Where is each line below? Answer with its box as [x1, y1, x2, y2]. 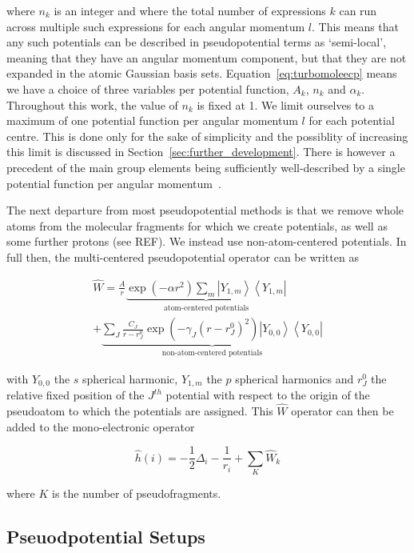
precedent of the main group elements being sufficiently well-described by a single [6, 158, 405, 175]
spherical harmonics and [235, 370, 354, 387]
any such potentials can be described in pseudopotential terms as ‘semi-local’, [6, 34, 387, 50]
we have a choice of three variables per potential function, [6, 80, 289, 97]
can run [339, 2, 377, 18]
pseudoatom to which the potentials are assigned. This [6, 402, 273, 419]
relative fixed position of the [6, 387, 145, 403]
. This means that [312, 18, 400, 34]
